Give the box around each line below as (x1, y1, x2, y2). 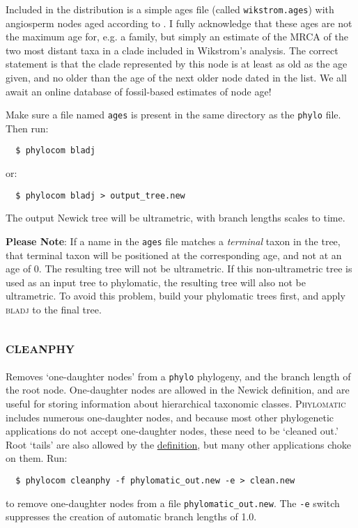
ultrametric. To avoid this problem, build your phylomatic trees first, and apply (6, 288, 345, 303)
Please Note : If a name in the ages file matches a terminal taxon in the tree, (6, 233, 341, 248)
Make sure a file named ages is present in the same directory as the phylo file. (6, 107, 341, 122)
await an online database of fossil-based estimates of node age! (6, 84, 272, 98)
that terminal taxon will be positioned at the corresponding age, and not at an (6, 247, 342, 262)
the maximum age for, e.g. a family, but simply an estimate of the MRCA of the (6, 29, 348, 44)
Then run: (6, 121, 49, 135)
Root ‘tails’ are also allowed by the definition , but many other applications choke (6, 437, 351, 451)
